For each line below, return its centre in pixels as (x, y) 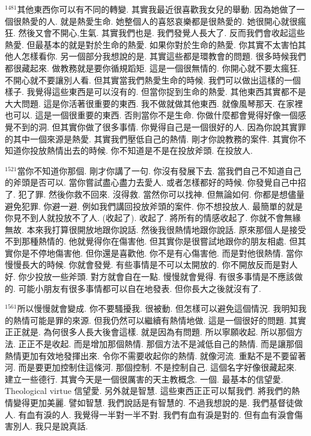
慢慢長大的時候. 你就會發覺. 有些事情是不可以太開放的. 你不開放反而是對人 (151, 265)
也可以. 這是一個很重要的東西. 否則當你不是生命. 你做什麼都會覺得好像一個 (151, 115)
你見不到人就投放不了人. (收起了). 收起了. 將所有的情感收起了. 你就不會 (145, 218)
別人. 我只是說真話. (50, 426)
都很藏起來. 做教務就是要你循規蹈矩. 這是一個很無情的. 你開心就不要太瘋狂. (152, 68)
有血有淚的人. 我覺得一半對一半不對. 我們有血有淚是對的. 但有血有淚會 (156, 414)
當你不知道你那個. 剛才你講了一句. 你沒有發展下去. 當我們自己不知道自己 (159, 170)
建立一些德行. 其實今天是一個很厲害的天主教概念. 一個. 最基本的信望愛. (144, 379)
